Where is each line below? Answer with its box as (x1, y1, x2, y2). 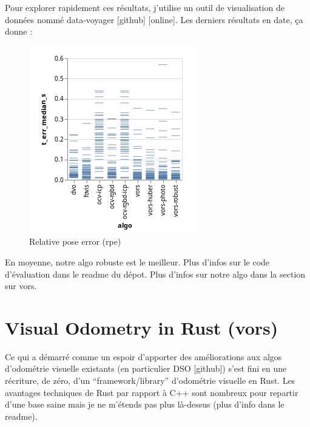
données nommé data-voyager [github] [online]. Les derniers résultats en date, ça (5, 13, 303, 26)
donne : (5, 25, 33, 38)
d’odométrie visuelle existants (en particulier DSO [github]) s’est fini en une (5, 362, 287, 375)
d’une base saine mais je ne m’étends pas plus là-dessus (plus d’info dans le (5, 398, 285, 411)
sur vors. (5, 279, 37, 292)
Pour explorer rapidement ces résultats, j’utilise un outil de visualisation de (5, 1, 285, 13)
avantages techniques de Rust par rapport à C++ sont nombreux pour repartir (5, 386, 298, 398)
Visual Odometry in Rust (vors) (5, 315, 278, 340)
